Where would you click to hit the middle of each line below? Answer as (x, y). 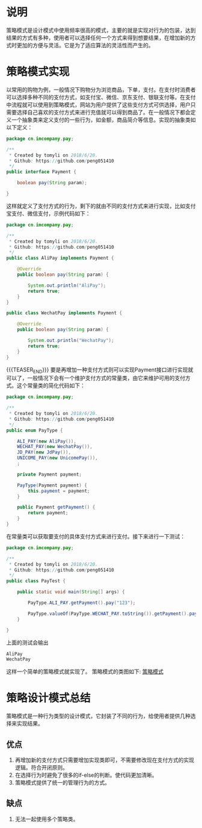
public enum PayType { (35, 430)
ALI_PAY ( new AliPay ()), (47, 441)
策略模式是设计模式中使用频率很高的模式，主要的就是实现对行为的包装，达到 (101, 30)
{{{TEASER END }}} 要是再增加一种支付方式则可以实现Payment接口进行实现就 (100, 370)
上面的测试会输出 (27, 643)
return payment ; (48, 513)
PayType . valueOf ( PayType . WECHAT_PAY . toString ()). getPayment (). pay (113, 614)
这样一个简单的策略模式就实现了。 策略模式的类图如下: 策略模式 (85, 671)
